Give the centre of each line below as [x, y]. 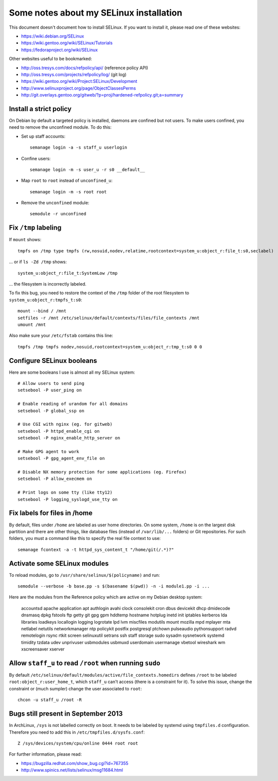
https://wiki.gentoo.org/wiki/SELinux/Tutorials [67, 43]
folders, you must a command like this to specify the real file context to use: [85, 538]
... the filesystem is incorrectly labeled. [48, 284]
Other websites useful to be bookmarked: [51, 59]
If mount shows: [25, 240]
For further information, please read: [45, 754]
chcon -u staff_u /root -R [50, 700]
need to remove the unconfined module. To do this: [60, 127]
